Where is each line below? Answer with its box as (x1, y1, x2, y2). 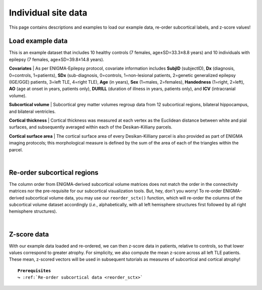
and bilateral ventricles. (9, 109, 56, 114)
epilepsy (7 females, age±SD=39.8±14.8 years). (9, 56, 104, 62)
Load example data (9, 37, 68, 45)
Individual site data (9, 7, 87, 18)
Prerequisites (17, 268, 51, 273)
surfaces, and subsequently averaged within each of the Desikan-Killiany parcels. (9, 124, 172, 130)
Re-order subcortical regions (9, 168, 99, 177)
